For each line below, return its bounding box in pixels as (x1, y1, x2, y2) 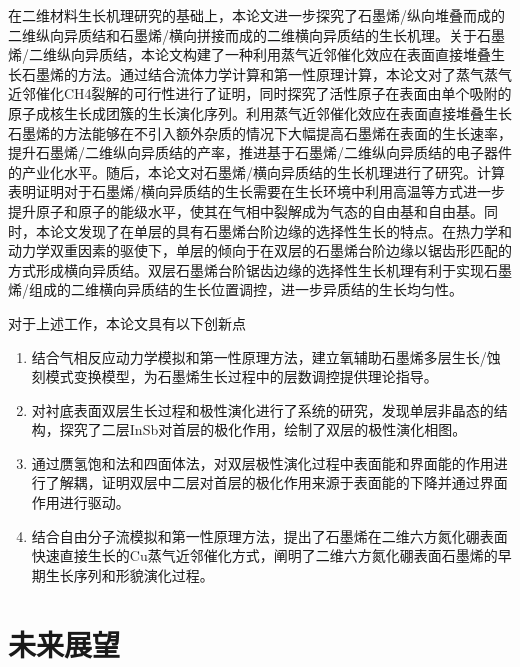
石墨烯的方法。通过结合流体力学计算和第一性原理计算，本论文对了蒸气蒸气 (21, 63, 512, 84)
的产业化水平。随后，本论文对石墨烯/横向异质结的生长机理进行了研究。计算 (8, 161, 505, 182)
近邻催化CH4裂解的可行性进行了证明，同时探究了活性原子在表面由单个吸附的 (8, 83, 512, 104)
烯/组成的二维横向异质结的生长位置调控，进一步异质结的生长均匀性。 (8, 279, 463, 300)
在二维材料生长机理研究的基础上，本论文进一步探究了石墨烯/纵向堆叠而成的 (8, 5, 505, 25)
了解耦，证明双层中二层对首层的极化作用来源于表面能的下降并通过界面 (45, 472, 508, 493)
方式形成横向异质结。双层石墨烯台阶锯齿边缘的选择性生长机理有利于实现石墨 (8, 259, 512, 280)
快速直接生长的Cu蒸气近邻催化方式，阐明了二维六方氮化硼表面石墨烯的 (31, 545, 498, 566)
